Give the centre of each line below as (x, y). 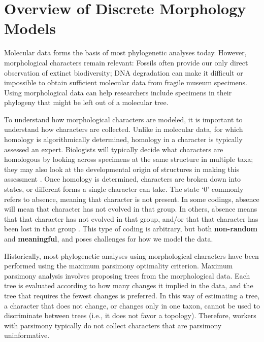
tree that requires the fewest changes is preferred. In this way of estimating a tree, (132, 295)
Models (30, 28)
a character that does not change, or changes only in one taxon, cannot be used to (132, 305)
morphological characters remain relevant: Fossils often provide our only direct (126, 62)
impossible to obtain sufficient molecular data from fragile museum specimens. (126, 82)
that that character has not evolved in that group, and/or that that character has (131, 218)
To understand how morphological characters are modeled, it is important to (123, 119)
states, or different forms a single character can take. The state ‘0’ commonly (124, 189)
